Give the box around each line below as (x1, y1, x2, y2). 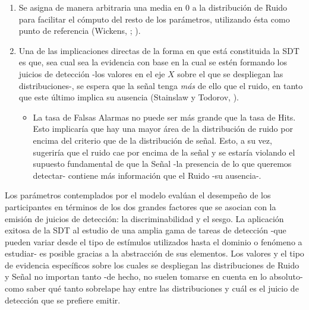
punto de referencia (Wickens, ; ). (18, 24, 141, 37)
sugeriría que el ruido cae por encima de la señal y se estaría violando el (33, 145, 295, 158)
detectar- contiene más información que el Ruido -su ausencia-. (33, 169, 261, 181)
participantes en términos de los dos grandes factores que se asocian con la (5, 200, 276, 213)
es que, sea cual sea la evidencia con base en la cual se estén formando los (18, 56, 288, 68)
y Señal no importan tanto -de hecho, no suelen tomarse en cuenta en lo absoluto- (5, 270, 303, 283)
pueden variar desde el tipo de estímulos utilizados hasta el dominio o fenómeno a (5, 235, 302, 248)
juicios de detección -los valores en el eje (18, 67, 165, 80)
